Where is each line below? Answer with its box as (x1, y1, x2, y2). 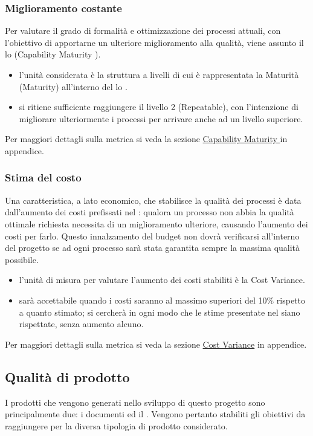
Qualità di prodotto (5, 367, 130, 386)
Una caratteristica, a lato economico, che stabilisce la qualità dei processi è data (5, 194, 302, 206)
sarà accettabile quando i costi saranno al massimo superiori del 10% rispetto (19, 293, 306, 306)
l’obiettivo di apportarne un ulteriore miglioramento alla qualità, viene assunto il (5, 36, 304, 48)
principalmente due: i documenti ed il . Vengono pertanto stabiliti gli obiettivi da (5, 408, 306, 420)
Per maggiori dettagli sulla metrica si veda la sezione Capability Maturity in (5, 132, 288, 145)
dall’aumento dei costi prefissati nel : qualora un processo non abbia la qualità (5, 206, 294, 218)
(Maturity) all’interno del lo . (19, 80, 127, 93)
